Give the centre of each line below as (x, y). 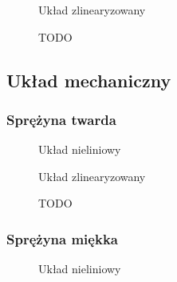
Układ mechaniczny (89, 80)
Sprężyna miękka (62, 238)
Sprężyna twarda (61, 119)
